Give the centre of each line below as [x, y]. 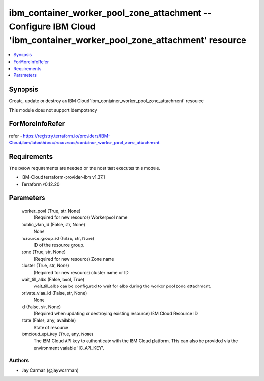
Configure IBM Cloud [53, 26]
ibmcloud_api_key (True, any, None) [57, 334]
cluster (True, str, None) [45, 266]
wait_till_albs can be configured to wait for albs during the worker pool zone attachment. [122, 286]
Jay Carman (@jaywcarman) [50, 370]
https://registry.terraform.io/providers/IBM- [66, 136]
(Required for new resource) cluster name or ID [81, 272]
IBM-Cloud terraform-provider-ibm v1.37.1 [63, 177]
